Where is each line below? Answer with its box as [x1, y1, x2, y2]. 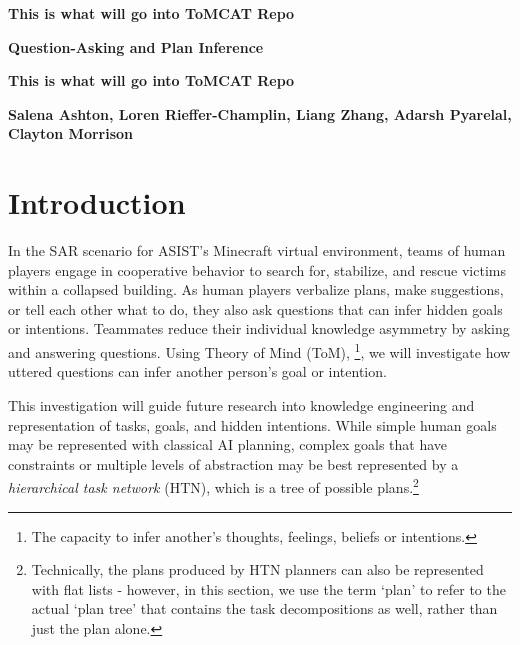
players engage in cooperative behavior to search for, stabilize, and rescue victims [8, 259, 506, 280]
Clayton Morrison [8, 123, 134, 144]
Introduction [8, 182, 186, 223]
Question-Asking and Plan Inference [8, 36, 264, 57]
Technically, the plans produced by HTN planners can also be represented [31, 559, 484, 580]
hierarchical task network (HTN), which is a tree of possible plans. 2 [8, 474, 419, 497]
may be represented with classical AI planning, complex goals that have [8, 434, 448, 455]
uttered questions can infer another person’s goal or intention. [8, 361, 387, 382]
